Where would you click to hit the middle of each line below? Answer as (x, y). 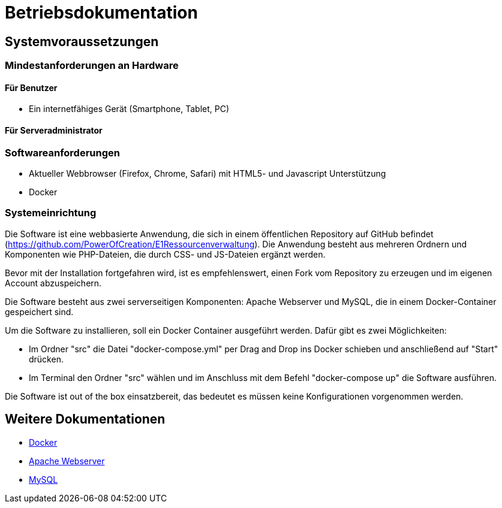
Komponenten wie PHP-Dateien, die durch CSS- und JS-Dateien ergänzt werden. (165, 254)
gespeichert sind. (39, 312)
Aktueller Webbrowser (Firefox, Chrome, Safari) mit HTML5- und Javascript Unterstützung (208, 173)
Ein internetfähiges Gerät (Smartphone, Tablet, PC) (129, 109)
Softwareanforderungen (62, 152)
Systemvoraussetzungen (82, 41)
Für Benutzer (31, 87)
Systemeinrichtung (51, 213)
